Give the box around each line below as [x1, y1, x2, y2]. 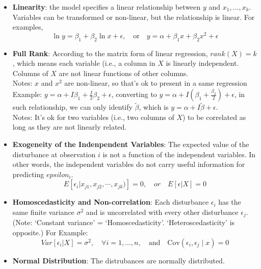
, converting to [111, 89, 157, 100]
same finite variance [12, 207, 74, 217]
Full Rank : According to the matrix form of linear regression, [12, 47, 208, 58]
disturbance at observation [12, 149, 96, 159]
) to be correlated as [182, 111, 246, 122]
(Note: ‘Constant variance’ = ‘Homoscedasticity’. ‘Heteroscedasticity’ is [12, 217, 235, 228]
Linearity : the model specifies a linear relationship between [12, 2, 201, 12]
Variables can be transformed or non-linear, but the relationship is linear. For [12, 11, 255, 22]
